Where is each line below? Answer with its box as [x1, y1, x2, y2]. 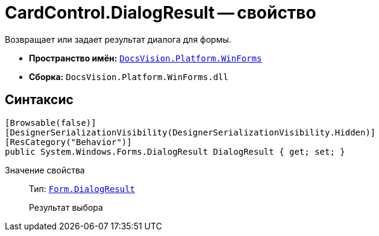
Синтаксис [5, 92, 74, 108]
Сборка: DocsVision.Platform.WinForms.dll [29, 71, 228, 82]
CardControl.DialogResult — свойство [5, 2, 316, 23]
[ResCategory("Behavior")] [5, 137, 132, 147]
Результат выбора [29, 202, 103, 213]
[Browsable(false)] [5, 117, 96, 128]
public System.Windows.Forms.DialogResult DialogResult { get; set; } [5, 146, 345, 157]
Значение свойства [5, 164, 85, 175]
